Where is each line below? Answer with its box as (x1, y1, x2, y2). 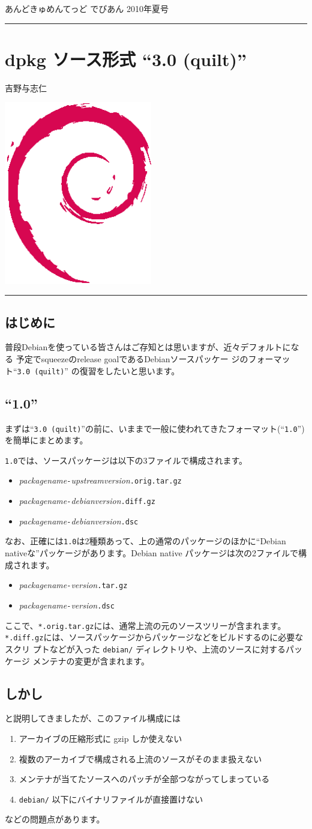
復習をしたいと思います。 (79, 364, 180, 377)
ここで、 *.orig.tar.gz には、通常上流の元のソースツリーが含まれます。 (5, 619, 286, 631)
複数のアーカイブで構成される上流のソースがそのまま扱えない (19, 752, 262, 765)
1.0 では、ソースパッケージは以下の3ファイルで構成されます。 (5, 454, 248, 466)
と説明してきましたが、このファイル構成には (5, 712, 181, 724)
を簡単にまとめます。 (5, 434, 88, 446)
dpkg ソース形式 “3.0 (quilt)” (5, 46, 247, 71)
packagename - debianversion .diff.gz (19, 494, 155, 507)
